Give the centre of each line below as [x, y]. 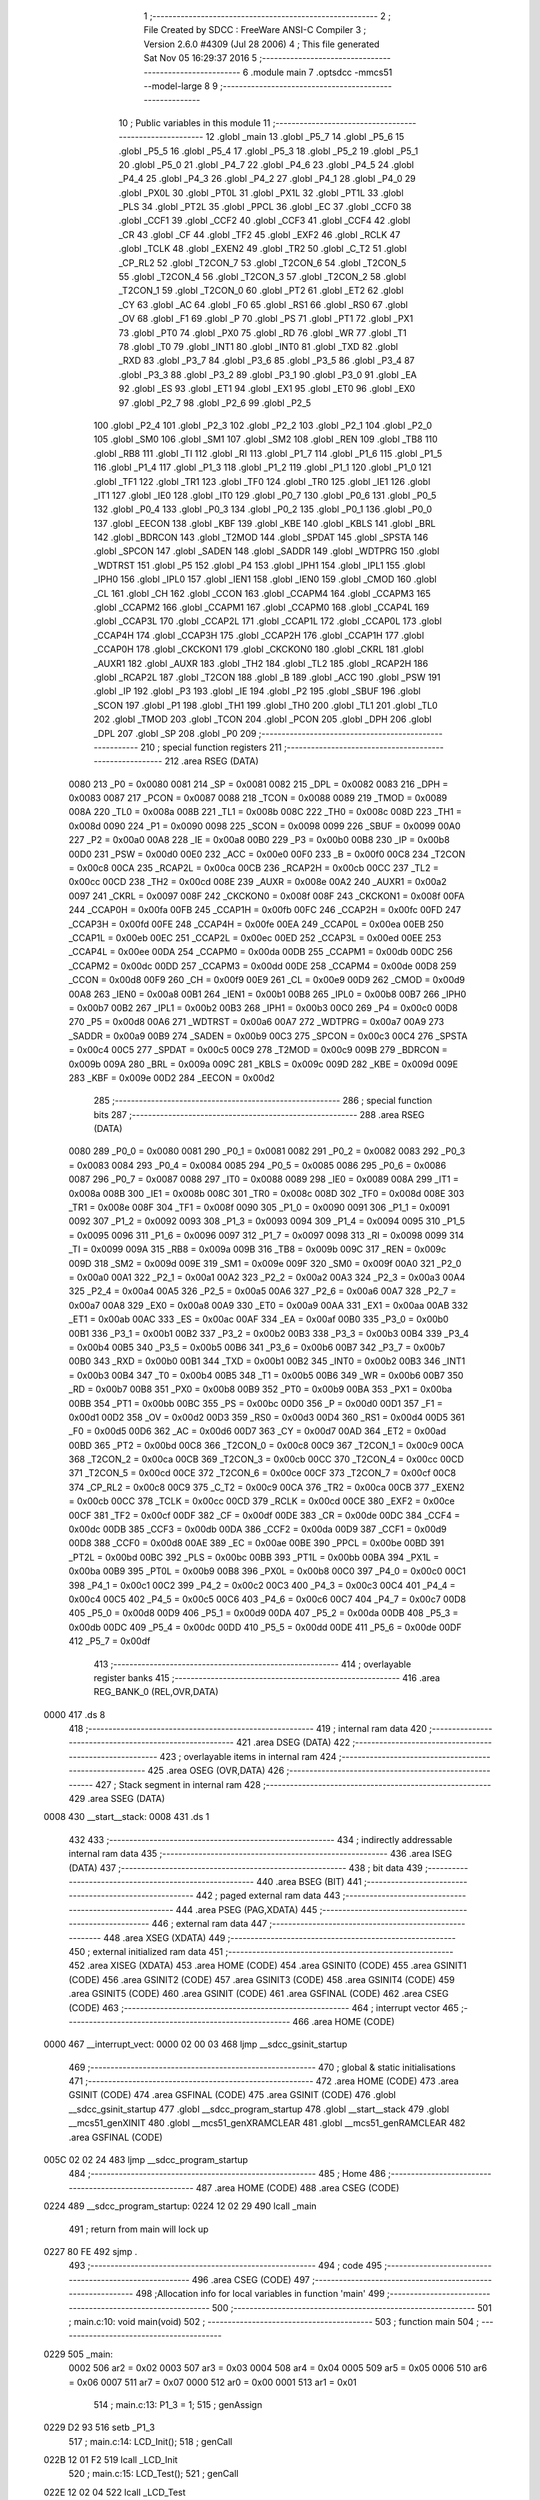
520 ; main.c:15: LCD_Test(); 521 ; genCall [153, 2474]
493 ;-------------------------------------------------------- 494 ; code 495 [225, 2266]
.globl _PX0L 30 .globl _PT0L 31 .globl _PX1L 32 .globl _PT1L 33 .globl [261, 192]
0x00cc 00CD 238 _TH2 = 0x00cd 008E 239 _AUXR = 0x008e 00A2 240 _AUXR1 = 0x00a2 [257, 882]
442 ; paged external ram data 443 [268, 1896]
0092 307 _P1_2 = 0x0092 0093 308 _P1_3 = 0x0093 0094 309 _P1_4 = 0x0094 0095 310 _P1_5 [266, 1221]
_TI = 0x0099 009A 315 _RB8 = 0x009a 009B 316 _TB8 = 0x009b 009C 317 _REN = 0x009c [257, 1249]
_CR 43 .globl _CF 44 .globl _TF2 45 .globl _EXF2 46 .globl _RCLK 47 [259, 234]
